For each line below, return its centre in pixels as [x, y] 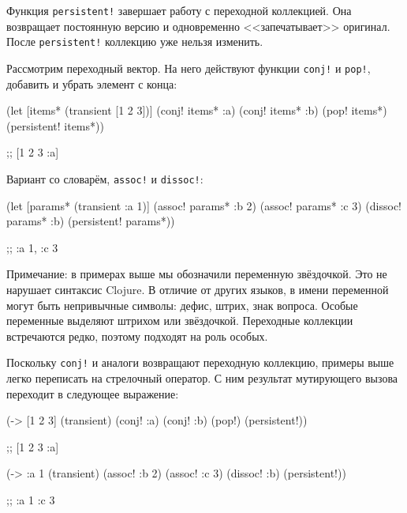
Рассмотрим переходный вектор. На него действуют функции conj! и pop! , [189, 68]
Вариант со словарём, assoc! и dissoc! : [105, 178]
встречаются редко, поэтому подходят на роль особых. [137, 336]
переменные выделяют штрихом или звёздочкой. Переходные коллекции [180, 321]
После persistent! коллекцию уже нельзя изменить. [135, 41]
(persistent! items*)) [55, 125]
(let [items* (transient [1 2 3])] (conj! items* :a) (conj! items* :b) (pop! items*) [197, 110]
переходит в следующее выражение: [93, 393]
